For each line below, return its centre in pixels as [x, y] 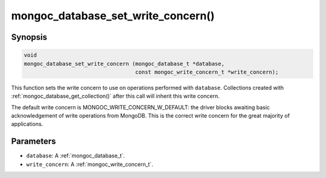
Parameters [34, 141]
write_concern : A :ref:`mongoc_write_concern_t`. [90, 164]
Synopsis [29, 37]
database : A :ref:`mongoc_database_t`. [75, 156]
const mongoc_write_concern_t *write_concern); [207, 72]
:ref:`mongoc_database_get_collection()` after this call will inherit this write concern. [115, 96]
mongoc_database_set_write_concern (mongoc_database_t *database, [124, 64]
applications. [27, 124]
